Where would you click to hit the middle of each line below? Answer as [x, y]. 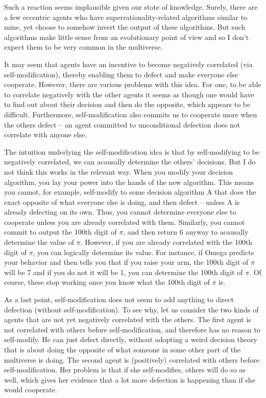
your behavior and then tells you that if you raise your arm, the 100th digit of [126, 262]
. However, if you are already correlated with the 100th [166, 242]
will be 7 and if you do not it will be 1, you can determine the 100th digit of [124, 272]
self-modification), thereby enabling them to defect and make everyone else [121, 74]
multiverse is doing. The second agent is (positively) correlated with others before [132, 359]
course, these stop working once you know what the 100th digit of [107, 282]
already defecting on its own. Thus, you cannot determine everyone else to [120, 212]
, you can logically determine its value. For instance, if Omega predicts [143, 252]
